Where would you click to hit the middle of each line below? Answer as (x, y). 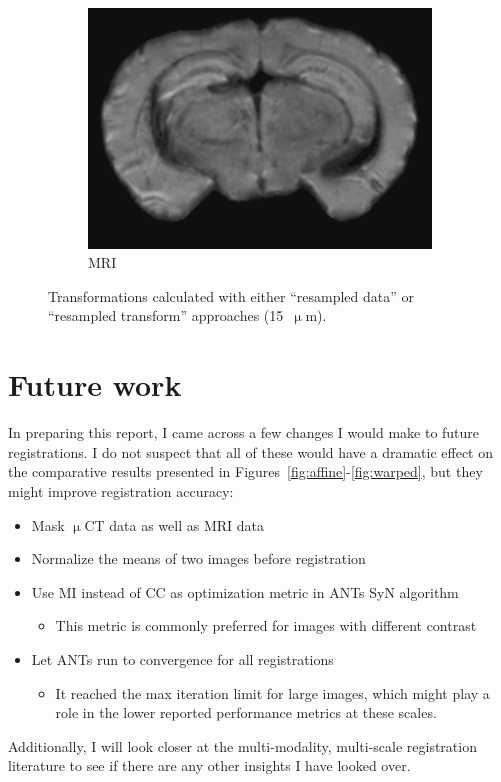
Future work (95, 384)
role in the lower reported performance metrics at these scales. (246, 712)
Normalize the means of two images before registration (198, 558)
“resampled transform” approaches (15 (166, 315)
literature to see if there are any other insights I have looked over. (209, 765)
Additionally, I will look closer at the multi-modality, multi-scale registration (242, 745)
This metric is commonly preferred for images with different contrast (266, 625)
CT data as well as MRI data (174, 524)
